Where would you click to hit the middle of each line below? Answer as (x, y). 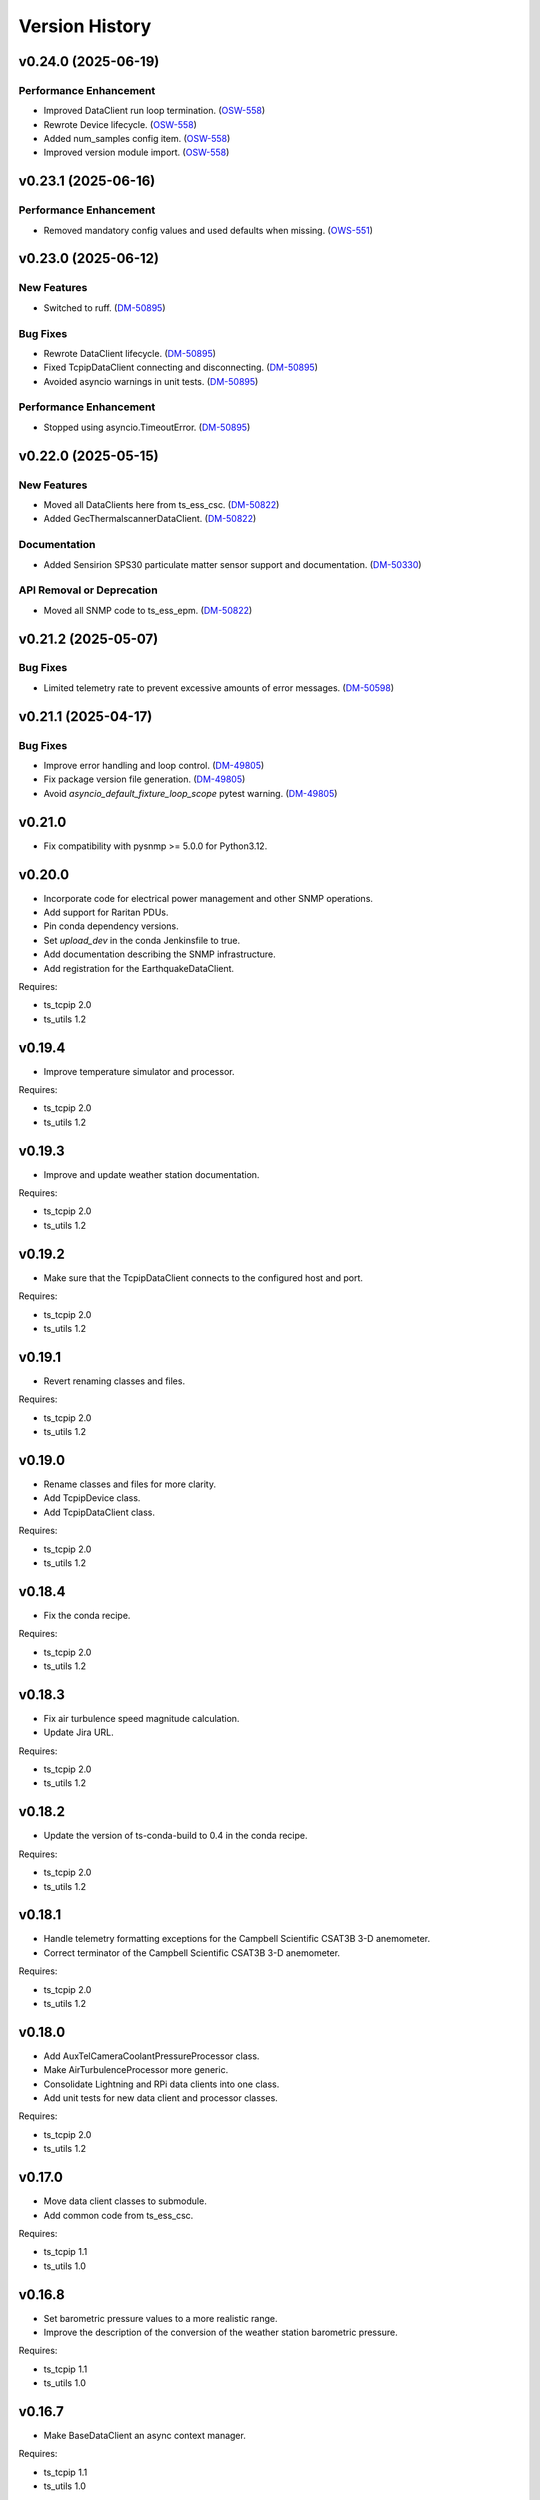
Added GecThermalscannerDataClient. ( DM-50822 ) (150, 519)
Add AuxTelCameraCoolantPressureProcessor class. (151, 2056)
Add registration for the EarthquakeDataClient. (139, 968)
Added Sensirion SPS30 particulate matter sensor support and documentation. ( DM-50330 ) (232, 564)
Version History (85, 26)
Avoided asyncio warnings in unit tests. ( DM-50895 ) (151, 381)
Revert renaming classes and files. (114, 1381)
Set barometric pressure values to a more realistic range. (161, 2318)
